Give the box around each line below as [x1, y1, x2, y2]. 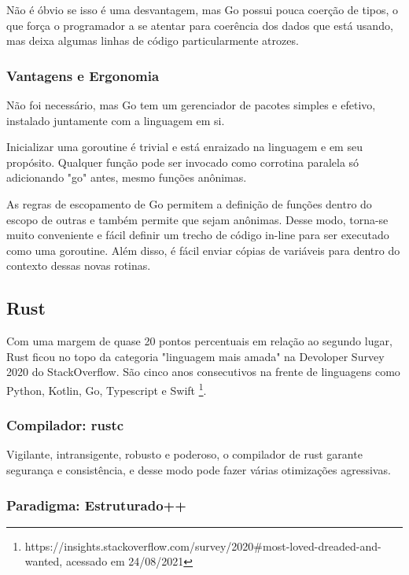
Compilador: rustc [6, 415, 124, 435]
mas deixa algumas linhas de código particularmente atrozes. [6, 32, 299, 49]
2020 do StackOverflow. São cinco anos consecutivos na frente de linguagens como [6, 363, 400, 380]
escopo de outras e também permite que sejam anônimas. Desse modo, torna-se [6, 211, 389, 227]
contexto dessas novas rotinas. [6, 257, 151, 274]
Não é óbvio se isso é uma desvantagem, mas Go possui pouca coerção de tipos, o [6, 2, 399, 17]
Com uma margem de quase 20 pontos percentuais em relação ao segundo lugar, [6, 333, 392, 349]
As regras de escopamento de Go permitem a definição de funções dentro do [6, 195, 372, 212]
